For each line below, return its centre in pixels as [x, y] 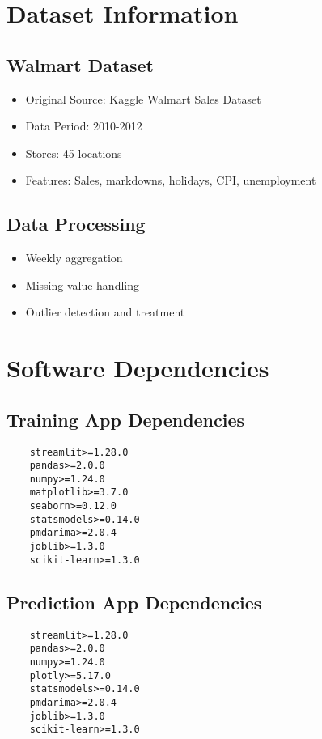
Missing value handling [82, 285]
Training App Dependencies [126, 419]
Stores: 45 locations [74, 153]
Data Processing [76, 224]
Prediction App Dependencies [134, 602]
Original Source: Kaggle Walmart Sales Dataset [143, 98]
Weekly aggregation [74, 258]
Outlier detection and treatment [105, 312]
